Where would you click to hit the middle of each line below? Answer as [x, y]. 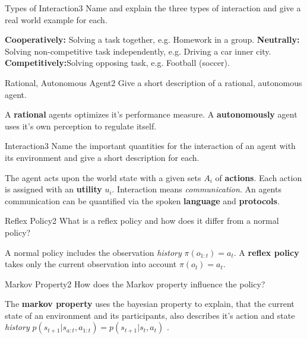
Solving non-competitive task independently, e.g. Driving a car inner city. [138, 51]
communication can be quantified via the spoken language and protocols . [142, 200]
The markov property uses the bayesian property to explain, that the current [150, 304]
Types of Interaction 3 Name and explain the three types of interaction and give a [153, 8]
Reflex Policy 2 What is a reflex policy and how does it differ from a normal [142, 221]
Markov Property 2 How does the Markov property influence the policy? [135, 283]
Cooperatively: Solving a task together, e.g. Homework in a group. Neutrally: [152, 39]
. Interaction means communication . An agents [197, 189]
